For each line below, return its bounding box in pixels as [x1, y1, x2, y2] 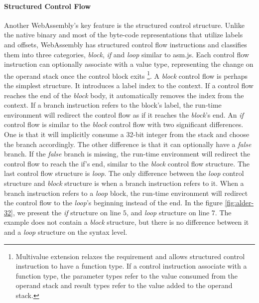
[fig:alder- [225, 197, 254, 208]
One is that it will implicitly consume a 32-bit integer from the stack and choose [4, 129, 250, 139]
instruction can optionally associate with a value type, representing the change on [4, 59, 254, 69]
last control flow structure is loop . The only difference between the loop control [4, 168, 244, 178]
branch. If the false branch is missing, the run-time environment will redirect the [4, 149, 250, 159]
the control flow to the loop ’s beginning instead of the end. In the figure [4, 197, 223, 208]
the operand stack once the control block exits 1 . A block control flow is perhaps [4, 69, 248, 81]
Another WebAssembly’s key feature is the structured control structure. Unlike [4, 19, 245, 30]
